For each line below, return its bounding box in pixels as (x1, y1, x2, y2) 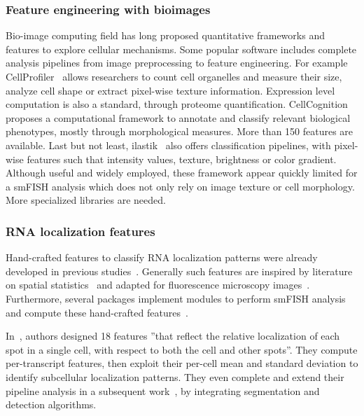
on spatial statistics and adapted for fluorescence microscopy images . (6, 277, 310, 292)
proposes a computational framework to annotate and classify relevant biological (6, 110, 351, 125)
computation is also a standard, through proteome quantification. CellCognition (6, 97, 348, 111)
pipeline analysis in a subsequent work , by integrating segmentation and (6, 383, 320, 398)
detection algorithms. (6, 397, 97, 412)
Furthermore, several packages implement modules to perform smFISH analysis (6, 291, 346, 305)
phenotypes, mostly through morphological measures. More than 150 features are (6, 124, 353, 139)
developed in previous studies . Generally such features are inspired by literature (6, 263, 353, 278)
